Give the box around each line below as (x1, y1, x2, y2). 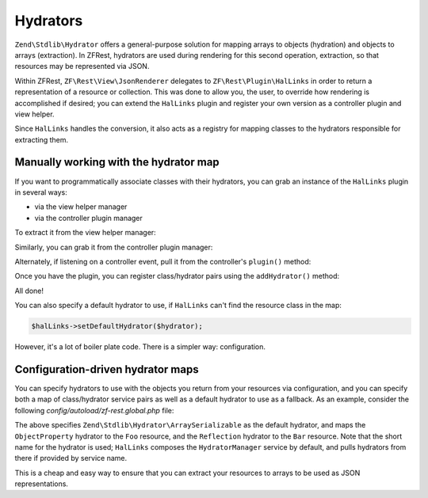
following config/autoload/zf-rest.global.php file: (14, 405, 174, 415)
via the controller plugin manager (34, 213, 143, 222)
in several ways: (14, 187, 67, 197)
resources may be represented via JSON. (14, 62, 150, 71)
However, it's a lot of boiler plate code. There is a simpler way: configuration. (14, 342, 266, 352)
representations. (14, 479, 69, 488)
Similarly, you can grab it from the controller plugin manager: (14, 242, 213, 252)
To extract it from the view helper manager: (14, 228, 156, 238)
